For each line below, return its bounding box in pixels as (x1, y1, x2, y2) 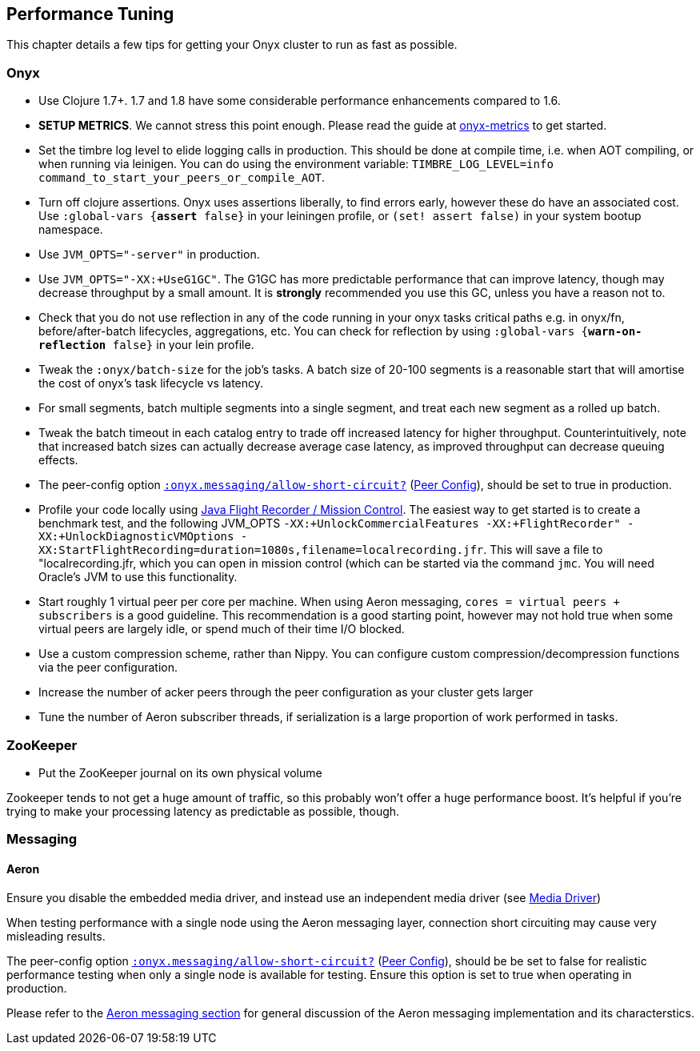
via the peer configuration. (38, 660, 178, 675)
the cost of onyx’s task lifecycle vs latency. (38, 376, 264, 391)
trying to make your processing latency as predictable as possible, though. (6, 804, 400, 818)
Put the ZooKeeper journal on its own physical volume (38, 765, 322, 780)
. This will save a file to (483, 543, 603, 557)
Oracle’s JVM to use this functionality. (38, 570, 238, 584)
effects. (38, 453, 78, 467)
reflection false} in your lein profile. (38, 338, 254, 352)
